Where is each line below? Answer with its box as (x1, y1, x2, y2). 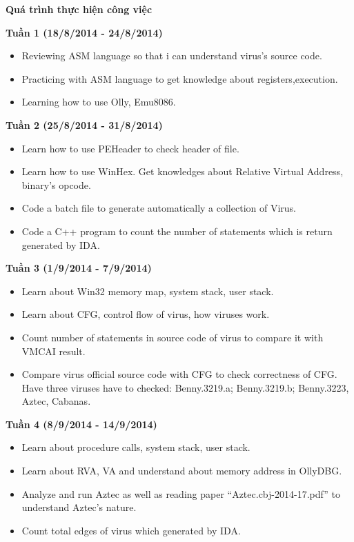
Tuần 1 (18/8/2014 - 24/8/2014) (6, 25, 163, 39)
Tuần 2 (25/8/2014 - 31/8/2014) (6, 117, 163, 132)
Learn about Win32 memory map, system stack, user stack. (21, 283, 274, 298)
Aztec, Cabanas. (21, 394, 91, 408)
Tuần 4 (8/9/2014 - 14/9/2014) (6, 416, 157, 431)
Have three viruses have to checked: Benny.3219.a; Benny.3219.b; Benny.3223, (21, 380, 349, 394)
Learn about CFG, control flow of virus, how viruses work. (21, 307, 270, 321)
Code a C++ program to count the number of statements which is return (21, 223, 333, 238)
